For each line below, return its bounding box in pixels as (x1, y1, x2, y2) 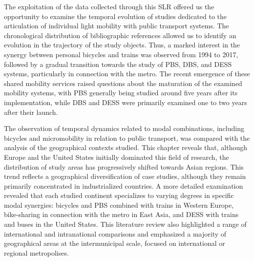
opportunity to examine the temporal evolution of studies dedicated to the (4, 11, 227, 21)
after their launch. (4, 107, 58, 117)
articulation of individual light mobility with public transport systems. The (4, 21, 229, 31)
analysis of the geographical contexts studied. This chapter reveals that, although (4, 142, 247, 152)
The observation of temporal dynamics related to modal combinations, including (4, 123, 244, 133)
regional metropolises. (4, 247, 69, 258)
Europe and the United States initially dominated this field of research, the (4, 152, 229, 162)
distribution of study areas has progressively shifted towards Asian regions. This (4, 161, 244, 172)
